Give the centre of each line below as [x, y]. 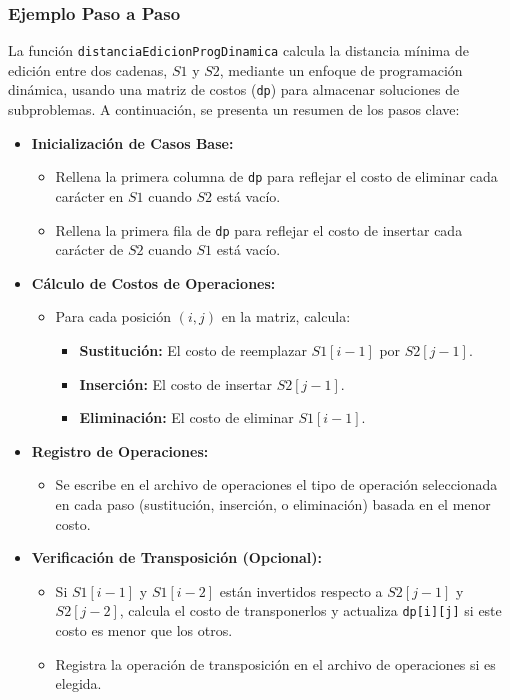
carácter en [89, 195]
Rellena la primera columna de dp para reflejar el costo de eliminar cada [276, 176]
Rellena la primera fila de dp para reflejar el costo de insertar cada [259, 229]
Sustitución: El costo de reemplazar [193, 350]
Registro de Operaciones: [120, 450]
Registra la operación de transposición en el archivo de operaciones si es [275, 663]
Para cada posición [113, 316]
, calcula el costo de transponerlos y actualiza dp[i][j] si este [310, 610]
